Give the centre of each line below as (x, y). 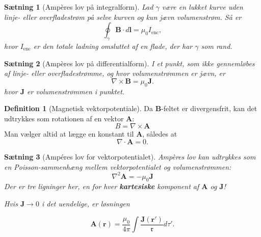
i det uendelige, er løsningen (86, 204)
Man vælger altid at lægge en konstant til (69, 134)
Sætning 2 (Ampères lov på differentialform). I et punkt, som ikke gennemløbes (129, 63)
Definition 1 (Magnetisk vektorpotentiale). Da (79, 108)
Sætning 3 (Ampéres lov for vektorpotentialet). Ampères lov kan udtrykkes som (130, 156)
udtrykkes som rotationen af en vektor (64, 118)
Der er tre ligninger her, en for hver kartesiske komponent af (102, 186)
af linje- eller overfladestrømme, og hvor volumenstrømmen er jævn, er (115, 73)
